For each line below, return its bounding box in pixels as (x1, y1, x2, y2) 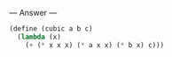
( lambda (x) (17, 32, 62, 41)
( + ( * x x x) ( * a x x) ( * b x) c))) (25, 40, 165, 49)
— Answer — (9, 8, 58, 18)
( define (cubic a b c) (9, 25, 93, 33)
